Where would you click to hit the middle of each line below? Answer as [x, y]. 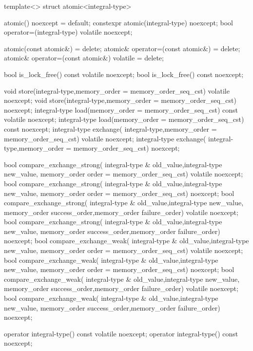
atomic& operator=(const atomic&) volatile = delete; [84, 58]
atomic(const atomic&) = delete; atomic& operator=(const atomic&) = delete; [122, 48]
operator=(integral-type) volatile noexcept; [68, 32]
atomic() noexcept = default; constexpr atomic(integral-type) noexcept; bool [118, 22]
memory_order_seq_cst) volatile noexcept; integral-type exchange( [105, 138]
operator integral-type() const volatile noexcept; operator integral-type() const [121, 333]
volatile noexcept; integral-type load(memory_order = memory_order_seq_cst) [124, 119]
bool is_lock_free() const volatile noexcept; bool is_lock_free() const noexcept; [124, 74]
